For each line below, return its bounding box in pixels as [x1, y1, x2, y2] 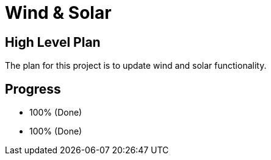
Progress [5, 81, 61, 97]
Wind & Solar [5, 2, 112, 23]
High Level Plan [5, 34, 101, 50]
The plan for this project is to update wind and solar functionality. [5, 60, 267, 71]
